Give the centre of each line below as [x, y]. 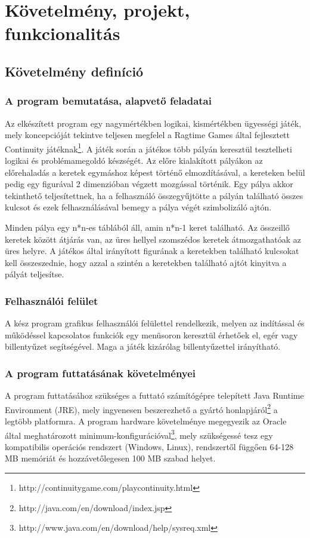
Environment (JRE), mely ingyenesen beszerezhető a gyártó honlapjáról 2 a [141, 408]
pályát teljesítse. [35, 274]
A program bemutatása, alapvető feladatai [108, 101]
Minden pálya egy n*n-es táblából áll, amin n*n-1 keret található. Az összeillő [147, 227]
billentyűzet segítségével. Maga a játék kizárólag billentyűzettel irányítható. [143, 346]
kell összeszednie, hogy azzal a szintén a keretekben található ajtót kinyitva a [146, 262]
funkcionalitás [63, 33]
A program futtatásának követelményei [100, 373]
